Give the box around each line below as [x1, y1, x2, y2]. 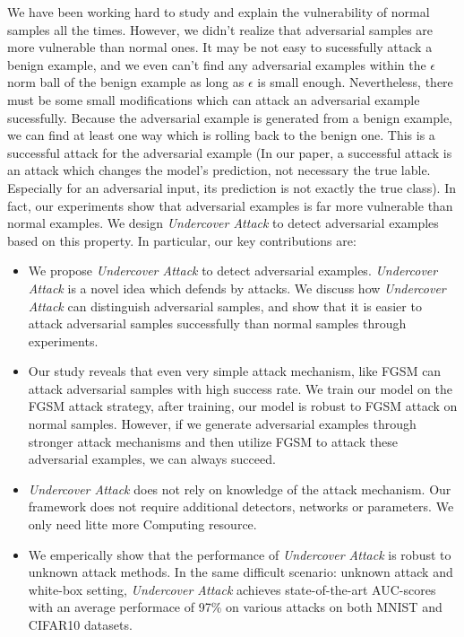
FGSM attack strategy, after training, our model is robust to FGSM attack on [28, 397, 458, 415]
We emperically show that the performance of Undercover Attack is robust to [28, 545, 451, 563]
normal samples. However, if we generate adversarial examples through [28, 414, 417, 433]
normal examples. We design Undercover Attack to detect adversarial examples [7, 214, 439, 232]
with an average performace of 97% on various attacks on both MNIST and [28, 598, 443, 616]
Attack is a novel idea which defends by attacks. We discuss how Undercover [28, 278, 446, 297]
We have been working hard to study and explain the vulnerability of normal [7, 3, 430, 21]
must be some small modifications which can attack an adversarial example [7, 90, 420, 109]
